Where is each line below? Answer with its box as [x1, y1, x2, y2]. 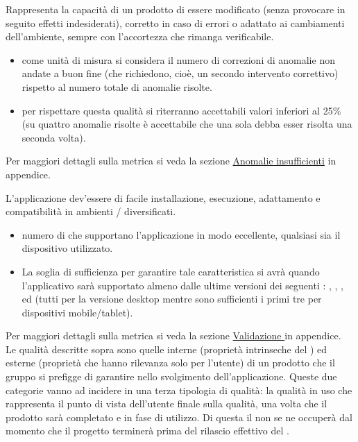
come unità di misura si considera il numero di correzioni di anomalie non [22, 52, 335, 67]
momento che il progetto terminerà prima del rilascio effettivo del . [6, 423, 289, 438]
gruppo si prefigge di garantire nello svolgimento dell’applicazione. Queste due [6, 369, 337, 384]
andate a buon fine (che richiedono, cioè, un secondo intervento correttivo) [22, 66, 339, 80]
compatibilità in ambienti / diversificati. [6, 204, 176, 219]
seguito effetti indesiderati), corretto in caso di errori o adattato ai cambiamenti [6, 15, 345, 30]
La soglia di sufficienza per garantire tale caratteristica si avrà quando [22, 264, 320, 278]
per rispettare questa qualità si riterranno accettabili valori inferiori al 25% [22, 103, 341, 117]
